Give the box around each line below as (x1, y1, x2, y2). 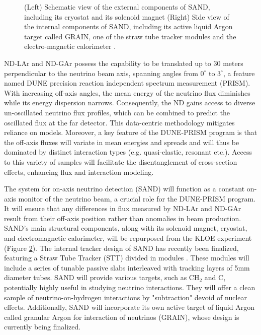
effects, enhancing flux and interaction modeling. (4, 166, 154, 177)
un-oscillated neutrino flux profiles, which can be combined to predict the (4, 107, 230, 117)
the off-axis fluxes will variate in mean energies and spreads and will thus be (4, 137, 239, 147)
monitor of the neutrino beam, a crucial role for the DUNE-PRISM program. (18, 193, 256, 204)
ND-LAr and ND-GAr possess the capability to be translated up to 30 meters (4, 57, 243, 68)
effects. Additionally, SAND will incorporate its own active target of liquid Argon (4, 302, 254, 312)
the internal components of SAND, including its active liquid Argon (24, 21, 233, 32)
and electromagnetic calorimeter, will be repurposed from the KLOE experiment (4, 233, 252, 243)
